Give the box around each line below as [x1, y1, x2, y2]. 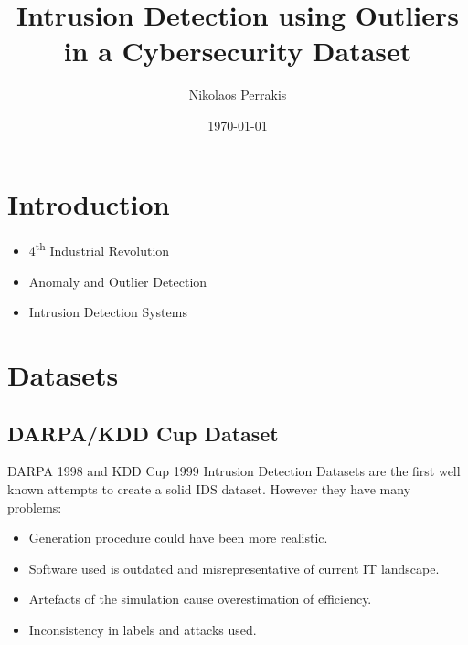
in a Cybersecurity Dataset [63, 32, 412, 69]
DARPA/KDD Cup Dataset [7, 418, 279, 447]
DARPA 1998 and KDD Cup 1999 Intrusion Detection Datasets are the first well [7, 461, 461, 481]
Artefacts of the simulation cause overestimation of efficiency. [28, 589, 372, 608]
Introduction [7, 185, 170, 222]
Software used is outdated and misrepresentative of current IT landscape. [28, 558, 440, 577]
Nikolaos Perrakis [188, 85, 287, 104]
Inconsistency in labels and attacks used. [28, 620, 257, 640]
